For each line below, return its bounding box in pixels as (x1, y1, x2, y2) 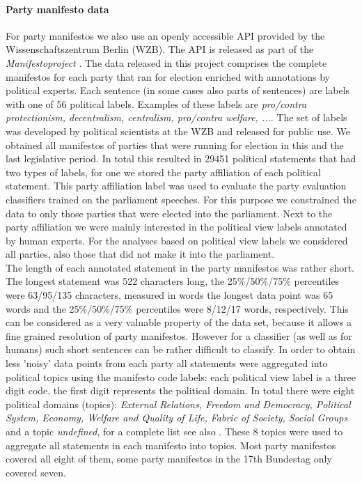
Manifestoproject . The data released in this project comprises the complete (6, 55, 327, 70)
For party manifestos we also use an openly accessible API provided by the (6, 28, 325, 42)
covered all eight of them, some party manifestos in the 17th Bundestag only (6, 451, 332, 466)
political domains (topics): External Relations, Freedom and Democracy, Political (6, 396, 351, 411)
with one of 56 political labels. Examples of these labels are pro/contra (6, 96, 307, 111)
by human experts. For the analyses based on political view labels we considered (6, 233, 348, 247)
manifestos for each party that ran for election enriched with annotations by (6, 69, 330, 84)
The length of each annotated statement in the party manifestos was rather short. (6, 260, 355, 274)
